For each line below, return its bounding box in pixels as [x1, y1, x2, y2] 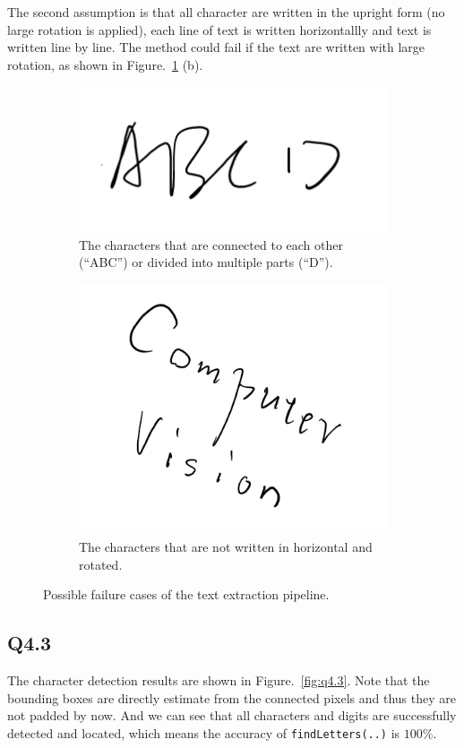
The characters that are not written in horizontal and [79, 537, 373, 556]
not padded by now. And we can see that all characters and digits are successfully [7, 706, 457, 725]
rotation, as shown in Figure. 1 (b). [7, 55, 203, 73]
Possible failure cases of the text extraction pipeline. [43, 585, 330, 604]
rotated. [79, 555, 123, 573]
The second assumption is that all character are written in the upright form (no [7, 3, 445, 21]
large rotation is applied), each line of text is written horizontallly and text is [7, 20, 432, 39]
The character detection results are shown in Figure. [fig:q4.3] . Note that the [7, 671, 430, 689]
